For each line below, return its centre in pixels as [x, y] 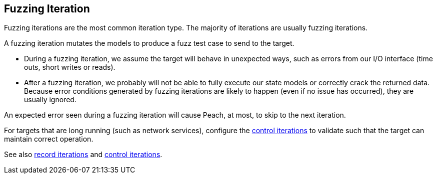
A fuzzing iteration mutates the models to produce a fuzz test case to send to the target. [149, 43]
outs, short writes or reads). [70, 67]
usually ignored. [50, 100]
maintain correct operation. [49, 139]
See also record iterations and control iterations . [83, 155]
